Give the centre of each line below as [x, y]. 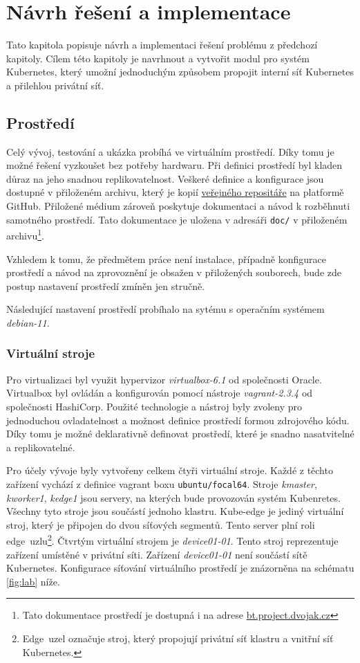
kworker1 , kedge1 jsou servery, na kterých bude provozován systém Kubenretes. [173, 497]
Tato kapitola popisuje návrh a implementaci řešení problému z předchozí [162, 45]
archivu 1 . [25, 234]
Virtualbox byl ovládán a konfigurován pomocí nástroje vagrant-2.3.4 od [160, 393]
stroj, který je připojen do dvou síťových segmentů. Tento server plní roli [161, 524]
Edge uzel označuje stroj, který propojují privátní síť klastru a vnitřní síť [178, 638]
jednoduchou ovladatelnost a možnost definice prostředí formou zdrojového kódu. [178, 420]
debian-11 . [28, 322]
